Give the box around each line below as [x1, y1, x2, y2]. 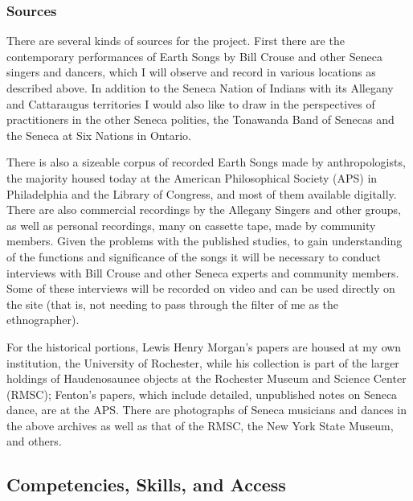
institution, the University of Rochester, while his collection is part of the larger [6, 354, 399, 371]
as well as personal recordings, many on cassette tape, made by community [6, 216, 376, 233]
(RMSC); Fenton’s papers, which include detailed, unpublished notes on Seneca [6, 385, 398, 402]
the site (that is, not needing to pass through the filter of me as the [6, 295, 339, 312]
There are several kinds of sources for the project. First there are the [6, 32, 345, 49]
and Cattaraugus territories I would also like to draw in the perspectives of [6, 95, 375, 112]
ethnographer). [6, 311, 80, 328]
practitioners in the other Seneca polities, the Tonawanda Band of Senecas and [6, 111, 395, 128]
